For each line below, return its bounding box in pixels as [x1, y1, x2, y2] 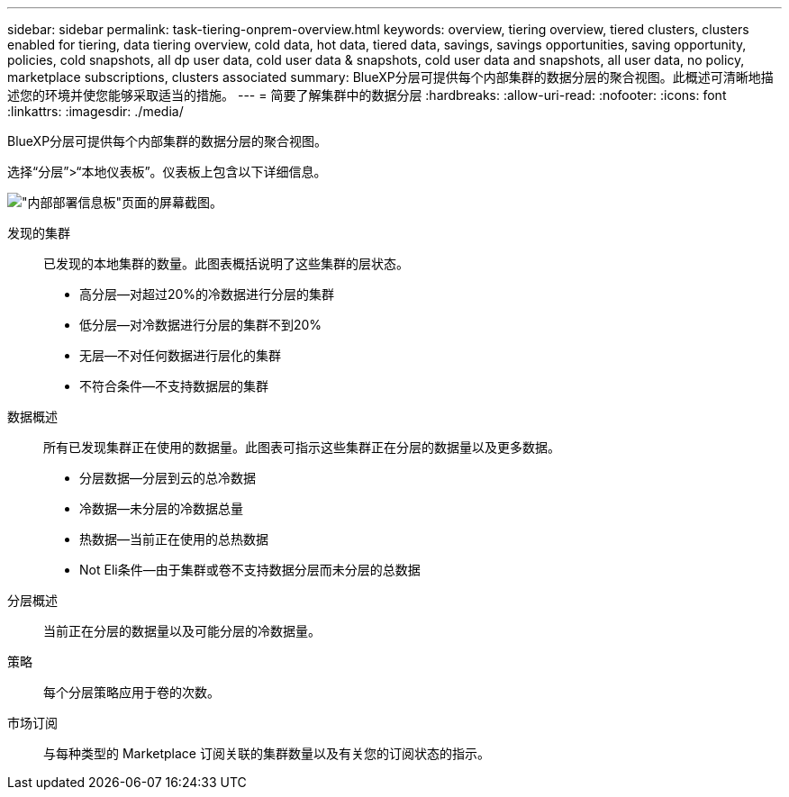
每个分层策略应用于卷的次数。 [43, 684, 220, 700]
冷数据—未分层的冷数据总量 [79, 501, 243, 516]
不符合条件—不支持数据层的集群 [79, 378, 268, 394]
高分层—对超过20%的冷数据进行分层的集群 [79, 286, 335, 302]
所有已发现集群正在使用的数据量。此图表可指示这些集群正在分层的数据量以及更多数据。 [43, 439, 560, 455]
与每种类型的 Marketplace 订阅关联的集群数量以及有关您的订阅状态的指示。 [43, 746, 490, 761]
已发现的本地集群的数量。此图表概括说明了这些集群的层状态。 [43, 256, 409, 271]
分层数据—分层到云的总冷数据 [79, 470, 256, 485]
